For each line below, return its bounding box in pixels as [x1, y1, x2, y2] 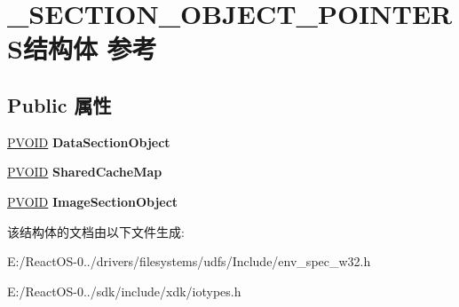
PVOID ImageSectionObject [7, 192, 178, 210]
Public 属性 [7, 91, 112, 118]
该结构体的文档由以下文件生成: [7, 222, 185, 240]
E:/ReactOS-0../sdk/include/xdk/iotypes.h [7, 281, 241, 300]
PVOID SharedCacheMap [7, 162, 162, 181]
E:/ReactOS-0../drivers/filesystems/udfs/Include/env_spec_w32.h [7, 252, 371, 271]
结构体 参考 [22, 30, 157, 67]
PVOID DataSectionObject [7, 132, 170, 151]
